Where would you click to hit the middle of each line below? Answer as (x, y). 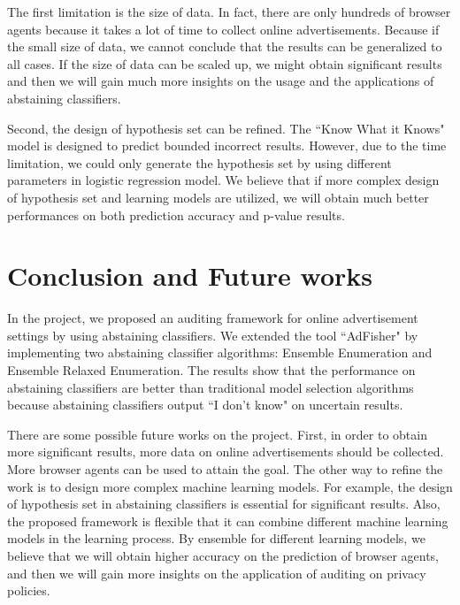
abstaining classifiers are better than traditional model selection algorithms (211, 387)
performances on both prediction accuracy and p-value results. (176, 214)
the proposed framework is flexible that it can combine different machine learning (228, 521)
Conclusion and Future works (190, 276)
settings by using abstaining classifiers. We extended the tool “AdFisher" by (213, 335)
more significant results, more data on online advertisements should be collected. (226, 452)
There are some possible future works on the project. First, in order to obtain (217, 434)
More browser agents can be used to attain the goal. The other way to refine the (225, 469)
